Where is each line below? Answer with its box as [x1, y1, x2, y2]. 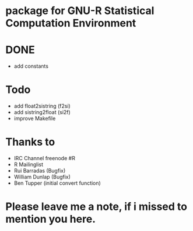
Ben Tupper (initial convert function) [13, 180, 101, 187]
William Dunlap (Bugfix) [13, 174, 71, 180]
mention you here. [5, 212, 96, 226]
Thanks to [5, 136, 55, 149]
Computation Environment [5, 16, 136, 30]
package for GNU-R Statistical [5, 4, 155, 18]
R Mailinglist [13, 161, 44, 168]
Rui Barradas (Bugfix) [13, 167, 66, 174]
